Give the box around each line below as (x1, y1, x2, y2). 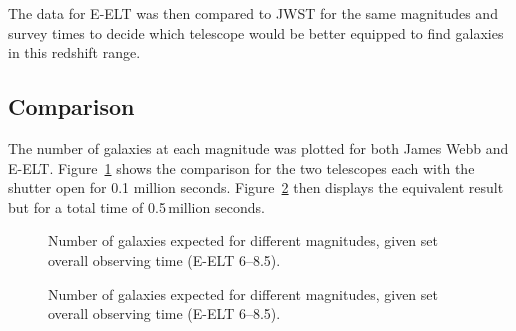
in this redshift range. (8, 42, 141, 63)
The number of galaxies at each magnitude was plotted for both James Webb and (8, 137, 509, 158)
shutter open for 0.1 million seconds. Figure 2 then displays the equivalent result (8, 177, 504, 198)
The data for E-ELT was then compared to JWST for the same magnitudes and (8, 3, 498, 23)
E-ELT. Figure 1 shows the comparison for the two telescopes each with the (8, 157, 475, 178)
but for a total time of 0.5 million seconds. (8, 196, 265, 217)
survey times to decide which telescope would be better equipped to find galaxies (8, 22, 504, 43)
